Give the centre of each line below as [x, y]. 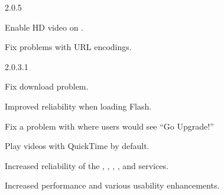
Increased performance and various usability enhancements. [112, 185]
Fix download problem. [47, 86]
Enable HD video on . [44, 27]
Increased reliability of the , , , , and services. [87, 165]
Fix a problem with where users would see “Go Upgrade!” [109, 126]
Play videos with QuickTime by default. [77, 146]
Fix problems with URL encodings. [68, 47]
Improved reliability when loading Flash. [78, 106]
